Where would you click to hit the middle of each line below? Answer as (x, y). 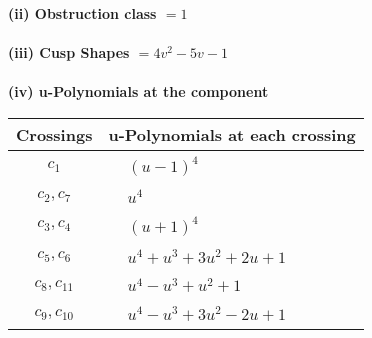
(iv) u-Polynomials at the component (138, 91)
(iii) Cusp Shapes (69, 52)
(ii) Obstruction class (82, 13)
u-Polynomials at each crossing (232, 134)
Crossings (54, 134)
